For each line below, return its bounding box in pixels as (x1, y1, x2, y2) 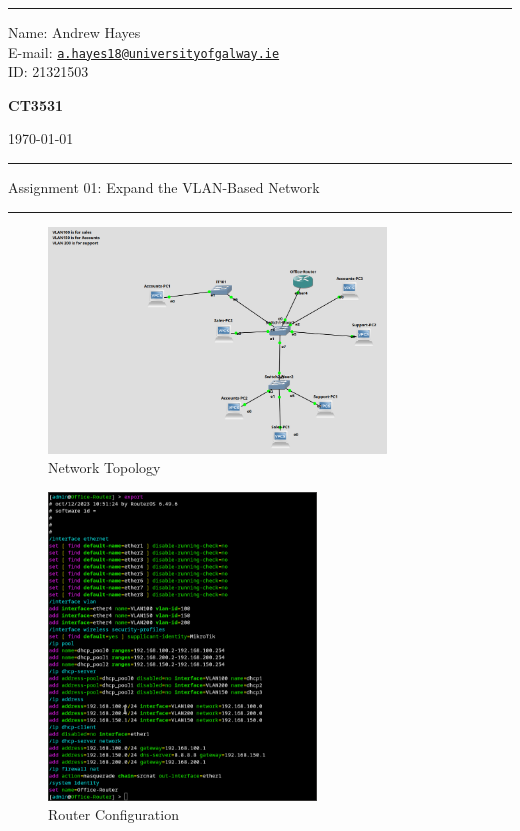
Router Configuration (48, 804, 179, 825)
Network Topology (48, 457, 161, 478)
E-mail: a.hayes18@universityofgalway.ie (8, 41, 280, 62)
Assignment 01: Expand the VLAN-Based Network (8, 177, 320, 198)
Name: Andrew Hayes (8, 22, 141, 42)
